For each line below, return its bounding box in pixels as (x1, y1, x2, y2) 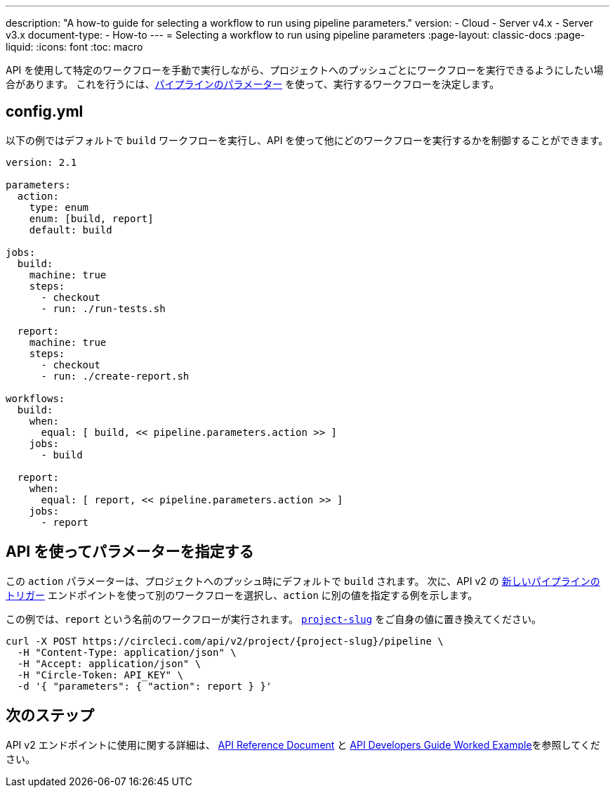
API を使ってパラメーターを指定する (6, 543, 254, 561)
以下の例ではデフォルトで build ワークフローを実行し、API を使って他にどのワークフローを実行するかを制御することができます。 (6, 134, 609, 146)
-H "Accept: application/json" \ (17, 657, 201, 669)
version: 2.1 (6, 156, 77, 168)
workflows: (6, 392, 65, 404)
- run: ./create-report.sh (41, 370, 190, 382)
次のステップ (6, 707, 94, 725)
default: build (29, 224, 112, 236)
